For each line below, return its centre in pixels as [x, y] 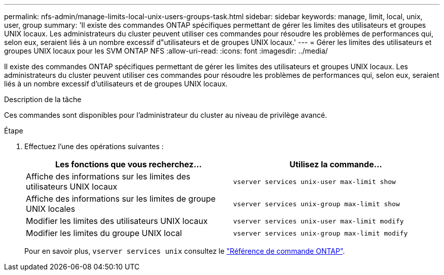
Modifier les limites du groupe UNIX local [104, 233]
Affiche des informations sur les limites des [108, 176]
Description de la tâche [43, 99]
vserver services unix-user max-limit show [314, 181]
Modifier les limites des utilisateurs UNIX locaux [117, 221]
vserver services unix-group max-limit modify [321, 233]
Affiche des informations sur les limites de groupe [121, 199]
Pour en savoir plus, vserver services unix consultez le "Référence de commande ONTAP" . [185, 251]
